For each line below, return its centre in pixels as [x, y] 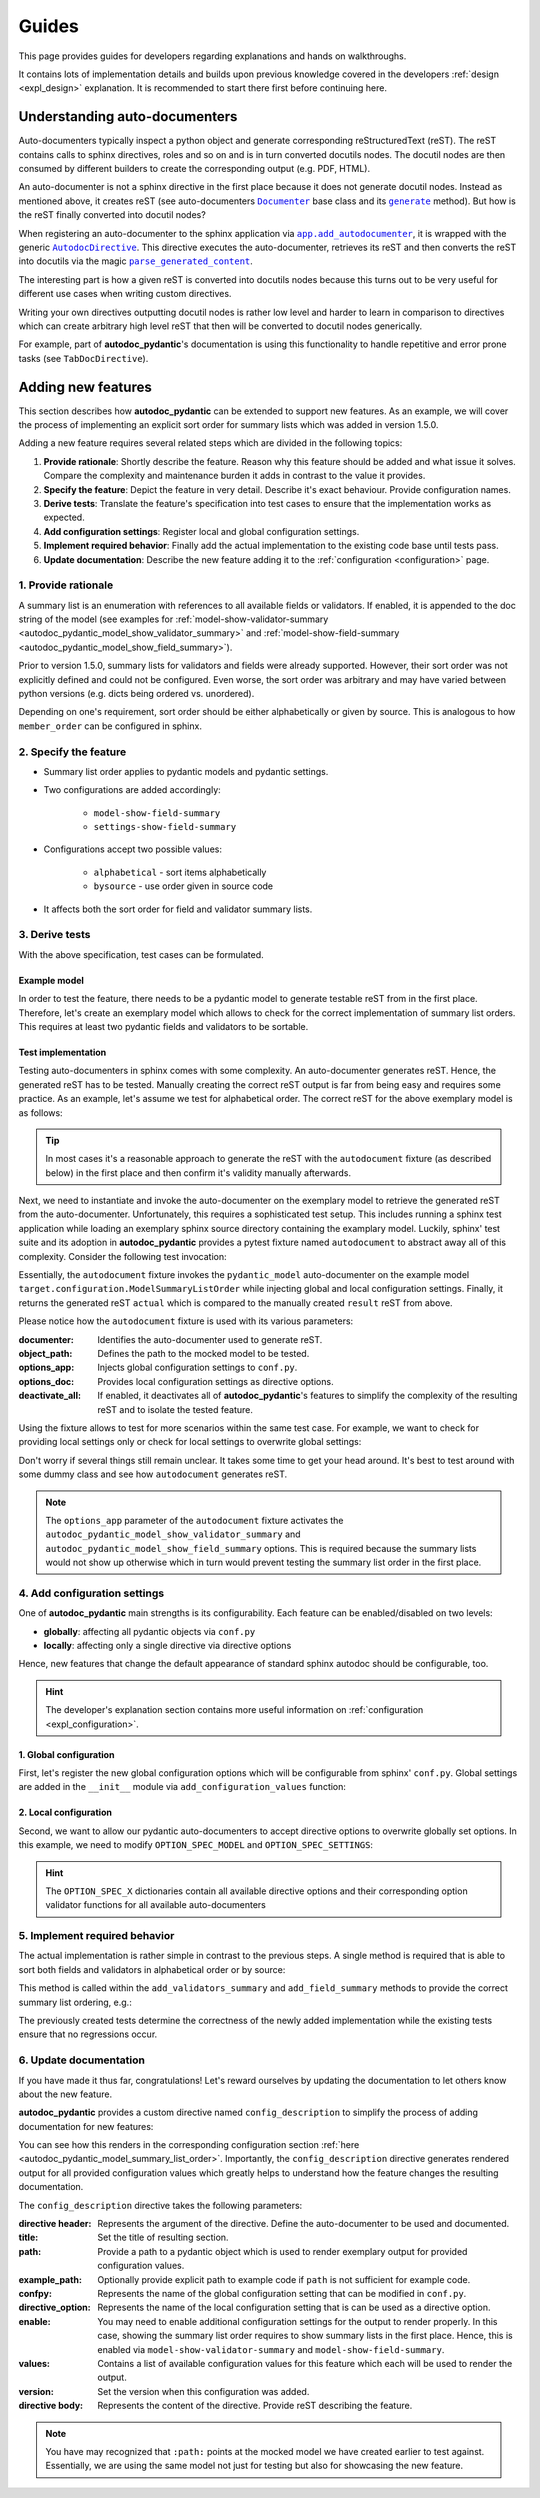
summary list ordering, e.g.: [75, 2002]
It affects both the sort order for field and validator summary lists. [178, 909]
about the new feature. [65, 2094]
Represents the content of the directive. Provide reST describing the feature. [255, 2406]
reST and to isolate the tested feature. [175, 1409]
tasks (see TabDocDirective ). [83, 358]
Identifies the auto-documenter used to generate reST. [210, 1339]
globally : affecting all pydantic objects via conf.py [149, 1631]
